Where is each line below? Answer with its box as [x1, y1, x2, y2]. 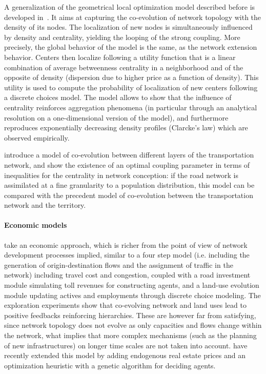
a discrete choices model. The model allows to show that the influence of [4, 92, 232, 103]
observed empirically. [4, 132, 70, 143]
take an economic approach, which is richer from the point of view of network [4, 239, 248, 250]
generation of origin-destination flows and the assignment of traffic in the [4, 259, 233, 270]
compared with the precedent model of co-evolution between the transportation [4, 189, 253, 200]
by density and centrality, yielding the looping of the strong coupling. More [4, 31, 240, 42]
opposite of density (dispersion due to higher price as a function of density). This [4, 72, 259, 83]
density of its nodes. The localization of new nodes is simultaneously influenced [4, 22, 253, 32]
